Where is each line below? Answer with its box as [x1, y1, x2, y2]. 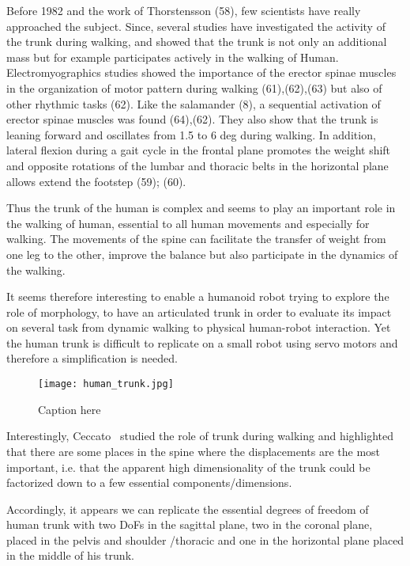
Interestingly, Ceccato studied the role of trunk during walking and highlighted [6, 427, 393, 444]
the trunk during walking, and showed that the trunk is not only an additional [6, 33, 387, 50]
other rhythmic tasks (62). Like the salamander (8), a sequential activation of [6, 95, 381, 112]
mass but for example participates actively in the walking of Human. [6, 48, 339, 65]
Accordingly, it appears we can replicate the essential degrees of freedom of [6, 500, 369, 517]
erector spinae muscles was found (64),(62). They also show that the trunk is [6, 111, 378, 127]
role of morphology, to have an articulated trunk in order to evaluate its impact [6, 303, 392, 320]
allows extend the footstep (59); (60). [6, 173, 186, 189]
